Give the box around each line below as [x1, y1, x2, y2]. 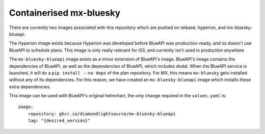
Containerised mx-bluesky [9, 7, 121, 18]
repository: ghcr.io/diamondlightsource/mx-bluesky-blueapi [27, 111, 176, 116]
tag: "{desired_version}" [27, 118, 91, 124]
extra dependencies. [9, 83, 51, 89]
